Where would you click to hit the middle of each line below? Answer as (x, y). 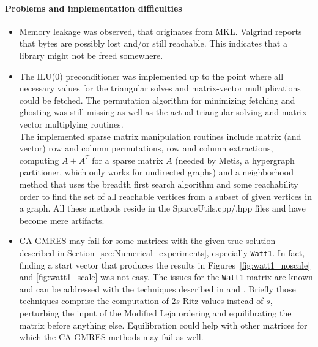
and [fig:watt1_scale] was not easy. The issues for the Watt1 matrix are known (166, 277)
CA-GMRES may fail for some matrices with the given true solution (147, 241)
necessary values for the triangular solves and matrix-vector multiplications (160, 88)
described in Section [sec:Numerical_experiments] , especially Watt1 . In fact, (162, 252)
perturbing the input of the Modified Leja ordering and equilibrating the (155, 312)
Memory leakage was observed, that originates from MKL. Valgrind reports (161, 31)
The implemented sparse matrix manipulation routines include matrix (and (160, 136)
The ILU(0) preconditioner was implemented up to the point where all (151, 76)
